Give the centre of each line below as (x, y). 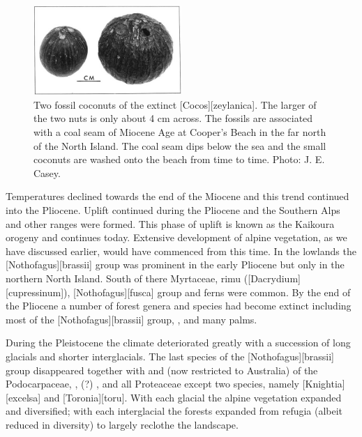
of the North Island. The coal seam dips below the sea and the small (180, 145)
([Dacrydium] (272, 278)
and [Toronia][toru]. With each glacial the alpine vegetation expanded (193, 397)
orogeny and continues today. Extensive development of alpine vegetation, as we (176, 237)
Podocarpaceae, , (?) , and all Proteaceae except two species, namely (152, 384)
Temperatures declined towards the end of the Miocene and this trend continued (178, 196)
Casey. (47, 172)
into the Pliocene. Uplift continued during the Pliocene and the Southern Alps (173, 210)
